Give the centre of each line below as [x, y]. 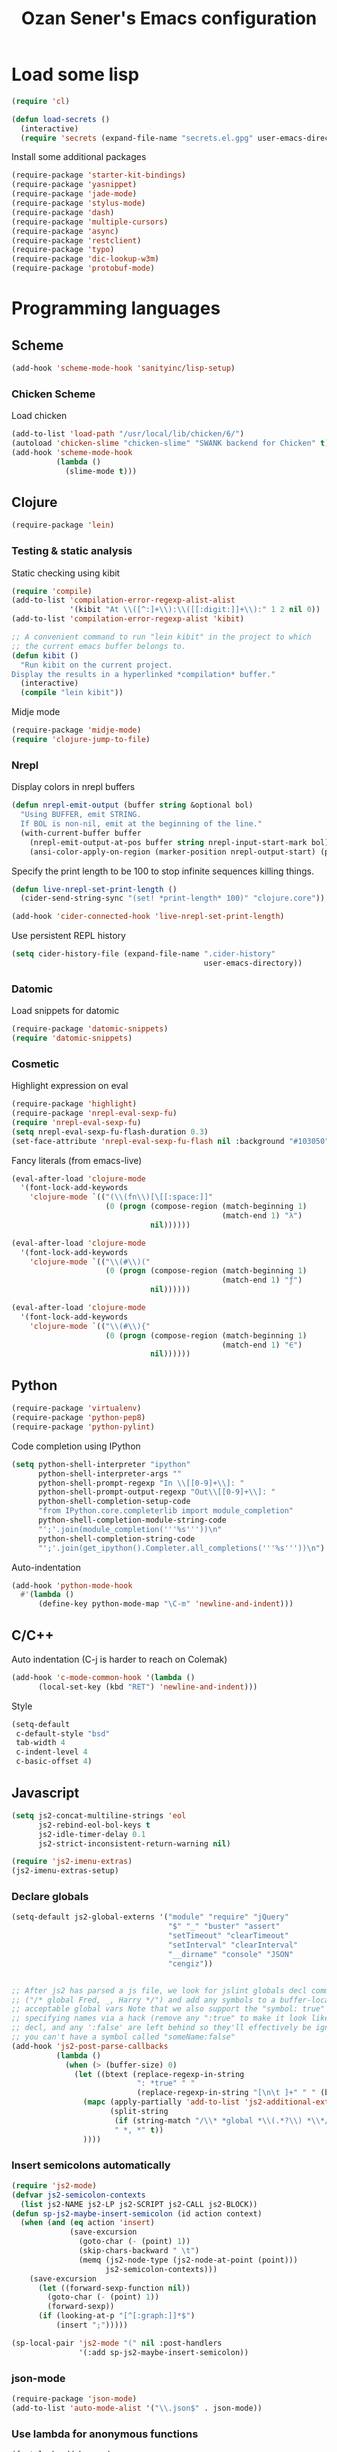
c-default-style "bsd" [63, 1733]
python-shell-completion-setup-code [114, 1502]
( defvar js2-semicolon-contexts [78, 2195]
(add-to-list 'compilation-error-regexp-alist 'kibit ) [128, 619]
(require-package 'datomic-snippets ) [90, 1029]
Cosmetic [35, 1064]
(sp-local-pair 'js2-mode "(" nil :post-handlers [117, 2343]
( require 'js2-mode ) [54, 2185]
